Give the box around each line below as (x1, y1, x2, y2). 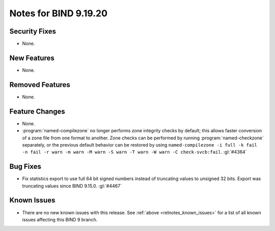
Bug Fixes (9, 162, 42, 171)
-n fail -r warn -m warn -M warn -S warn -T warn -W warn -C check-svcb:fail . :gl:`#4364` (22, 149, 247, 155)
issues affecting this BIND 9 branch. (22, 216, 98, 222)
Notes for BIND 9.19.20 (9, 8, 108, 19)
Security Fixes (9, 27, 56, 36)
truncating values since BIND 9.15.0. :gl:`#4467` (22, 183, 122, 189)
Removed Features (9, 80, 71, 89)
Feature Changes (9, 107, 66, 115)
